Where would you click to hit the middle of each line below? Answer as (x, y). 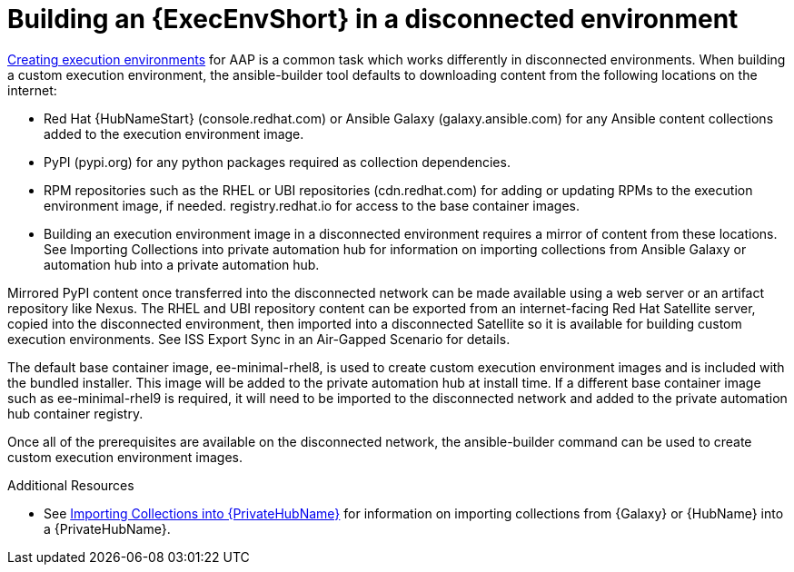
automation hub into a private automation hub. (182, 264)
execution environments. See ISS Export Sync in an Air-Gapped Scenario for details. (259, 339)
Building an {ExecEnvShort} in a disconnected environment (373, 19)
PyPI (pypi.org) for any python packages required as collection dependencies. (277, 162)
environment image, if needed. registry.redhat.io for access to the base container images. (312, 205)
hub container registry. (75, 413)
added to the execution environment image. (174, 133)
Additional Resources (71, 485)
